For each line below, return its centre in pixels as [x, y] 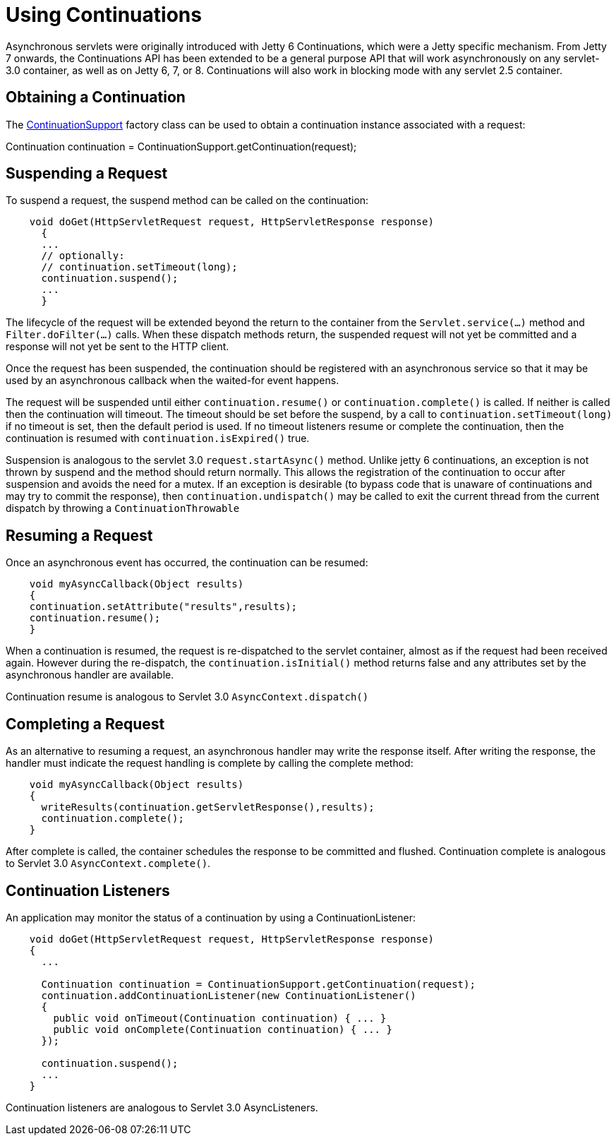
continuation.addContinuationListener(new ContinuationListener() [229, 995]
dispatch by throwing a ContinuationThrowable [123, 508]
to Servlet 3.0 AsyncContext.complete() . [108, 864]
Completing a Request [85, 724]
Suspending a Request [87, 174]
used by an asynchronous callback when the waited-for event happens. [173, 381]
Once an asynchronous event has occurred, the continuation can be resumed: [187, 563]
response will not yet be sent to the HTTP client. [117, 347]
